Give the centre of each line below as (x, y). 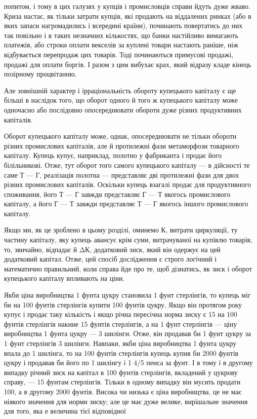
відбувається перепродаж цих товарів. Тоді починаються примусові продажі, (119, 54)
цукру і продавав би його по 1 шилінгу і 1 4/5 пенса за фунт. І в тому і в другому (128, 362)
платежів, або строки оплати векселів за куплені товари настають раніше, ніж (121, 45)
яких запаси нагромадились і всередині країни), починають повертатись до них (123, 25)
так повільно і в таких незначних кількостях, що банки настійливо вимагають (121, 35)
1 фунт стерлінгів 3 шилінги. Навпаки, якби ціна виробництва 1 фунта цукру (120, 343)
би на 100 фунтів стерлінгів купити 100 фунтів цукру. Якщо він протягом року (123, 304)
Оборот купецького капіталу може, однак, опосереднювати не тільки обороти (120, 136)
